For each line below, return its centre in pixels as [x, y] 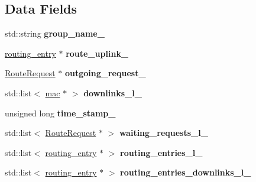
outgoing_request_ [105, 73]
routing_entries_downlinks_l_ [186, 172]
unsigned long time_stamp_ [60, 113]
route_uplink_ [97, 53]
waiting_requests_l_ [163, 133]
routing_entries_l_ [161, 152]
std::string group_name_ [55, 33]
